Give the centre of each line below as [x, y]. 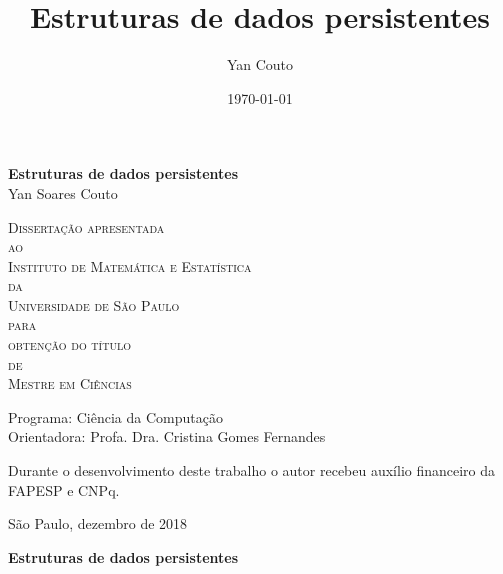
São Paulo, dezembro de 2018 [98, 523]
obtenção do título [69, 344]
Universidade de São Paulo [94, 304]
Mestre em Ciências [70, 383]
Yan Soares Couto [63, 192]
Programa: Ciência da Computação [115, 416]
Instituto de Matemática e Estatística [130, 265]
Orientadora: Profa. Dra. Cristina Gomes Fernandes [167, 436]
